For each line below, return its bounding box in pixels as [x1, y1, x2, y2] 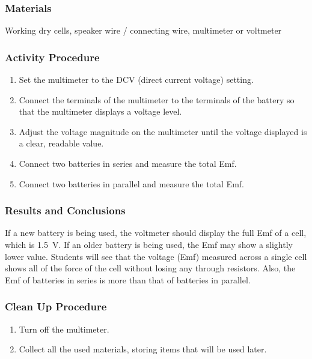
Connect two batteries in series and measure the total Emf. [19, 157, 237, 169]
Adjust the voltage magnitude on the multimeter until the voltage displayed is [19, 125, 307, 137]
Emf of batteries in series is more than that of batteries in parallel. [5, 273, 251, 286]
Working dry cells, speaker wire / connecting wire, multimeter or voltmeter [5, 24, 282, 37]
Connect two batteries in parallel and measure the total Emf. [19, 177, 244, 190]
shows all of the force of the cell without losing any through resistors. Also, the [5, 262, 296, 274]
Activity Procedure [5, 49, 100, 64]
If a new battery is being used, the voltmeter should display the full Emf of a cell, [5, 226, 307, 239]
